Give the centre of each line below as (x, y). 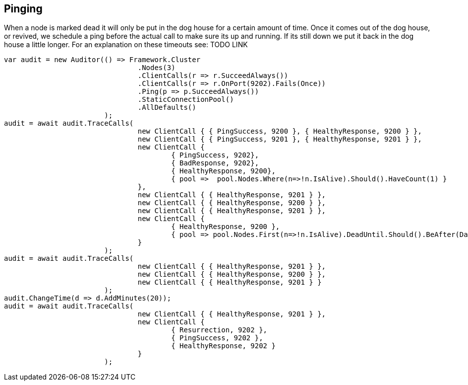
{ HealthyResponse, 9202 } (223, 346)
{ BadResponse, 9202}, (215, 163)
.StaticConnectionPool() (186, 100)
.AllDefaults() (167, 108)
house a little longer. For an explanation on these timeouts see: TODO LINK (126, 45)
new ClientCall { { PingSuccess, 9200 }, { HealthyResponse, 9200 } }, (280, 131)
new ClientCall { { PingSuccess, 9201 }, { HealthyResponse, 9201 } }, (280, 139)
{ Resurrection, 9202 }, (219, 330)
